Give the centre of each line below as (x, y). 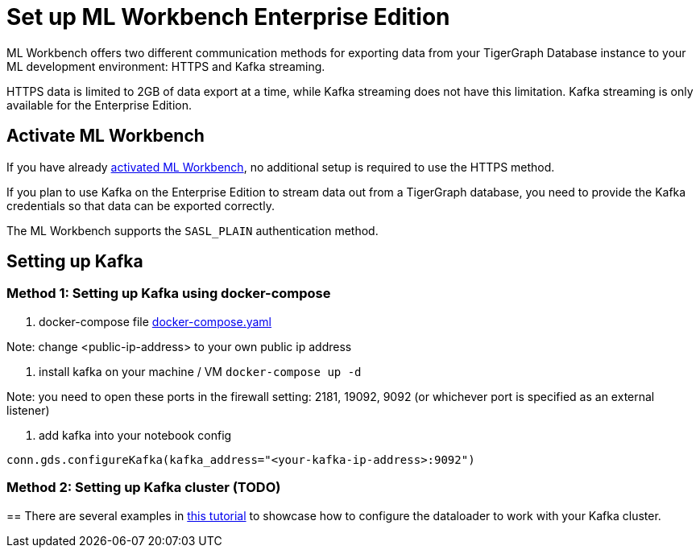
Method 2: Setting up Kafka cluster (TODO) (144, 488)
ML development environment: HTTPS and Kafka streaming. (166, 66)
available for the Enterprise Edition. (99, 105)
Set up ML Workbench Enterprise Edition (228, 17)
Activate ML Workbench (106, 136)
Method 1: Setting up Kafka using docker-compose (169, 294)
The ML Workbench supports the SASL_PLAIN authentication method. (193, 230)
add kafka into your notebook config (135, 435)
